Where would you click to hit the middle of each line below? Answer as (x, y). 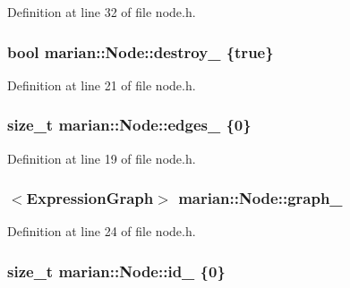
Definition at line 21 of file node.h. (102, 85)
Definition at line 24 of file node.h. (102, 231)
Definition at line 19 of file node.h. (102, 158)
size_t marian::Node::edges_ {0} (129, 125)
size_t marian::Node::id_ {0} (116, 271)
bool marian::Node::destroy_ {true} (141, 51)
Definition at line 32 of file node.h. (102, 12)
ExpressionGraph (90, 198)
